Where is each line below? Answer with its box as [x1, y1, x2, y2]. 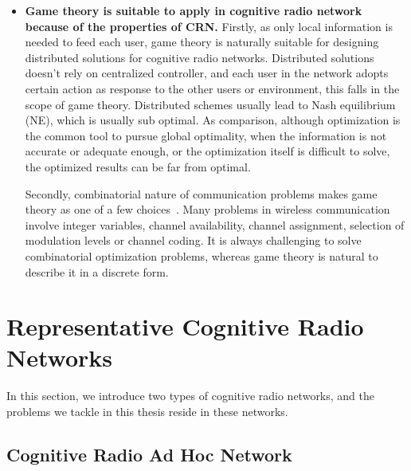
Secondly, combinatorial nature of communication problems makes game [25, 185, 378, 202]
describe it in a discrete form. [25, 263, 169, 280]
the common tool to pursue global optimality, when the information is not [25, 127, 387, 143]
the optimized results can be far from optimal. [25, 158, 251, 175]
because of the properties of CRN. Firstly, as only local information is [25, 18, 393, 34]
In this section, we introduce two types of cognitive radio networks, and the [6, 387, 375, 404]
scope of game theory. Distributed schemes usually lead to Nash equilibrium [25, 96, 396, 112]
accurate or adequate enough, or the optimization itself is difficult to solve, [25, 143, 390, 159]
